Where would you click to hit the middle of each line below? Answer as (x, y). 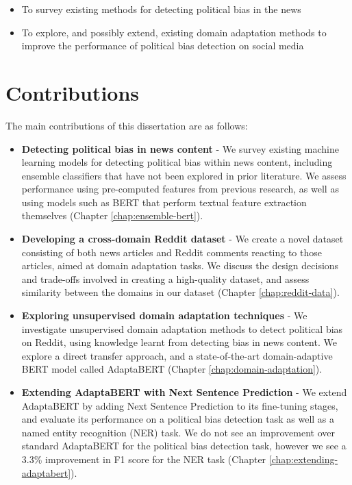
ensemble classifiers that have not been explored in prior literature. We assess (184, 175)
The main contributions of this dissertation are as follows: (127, 125)
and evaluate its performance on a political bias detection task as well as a (178, 419)
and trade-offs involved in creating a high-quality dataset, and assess (165, 278)
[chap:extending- (303, 459)
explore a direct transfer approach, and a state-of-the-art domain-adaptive (177, 355)
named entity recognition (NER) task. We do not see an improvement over (178, 432)
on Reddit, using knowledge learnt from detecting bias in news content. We (179, 342)
